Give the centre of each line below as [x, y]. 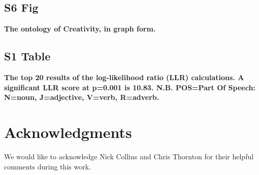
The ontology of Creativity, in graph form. [80, 29]
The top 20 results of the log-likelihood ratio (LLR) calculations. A [124, 77]
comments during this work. [47, 166]
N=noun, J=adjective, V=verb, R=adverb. [82, 97]
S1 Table [27, 56]
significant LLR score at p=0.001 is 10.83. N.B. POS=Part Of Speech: [130, 87]
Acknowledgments [68, 132]
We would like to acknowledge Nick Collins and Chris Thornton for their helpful [129, 156]
